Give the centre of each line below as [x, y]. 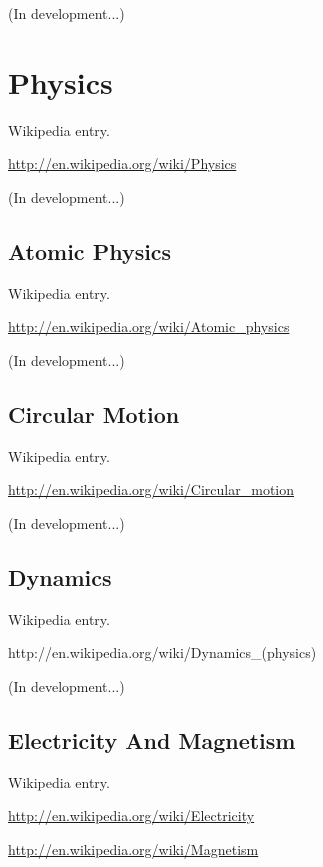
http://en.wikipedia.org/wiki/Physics [122, 163]
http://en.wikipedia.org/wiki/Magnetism [133, 848]
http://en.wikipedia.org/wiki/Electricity [131, 815]
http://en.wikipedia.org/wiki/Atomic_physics [149, 326]
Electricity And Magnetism [152, 739]
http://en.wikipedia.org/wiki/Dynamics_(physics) [162, 652]
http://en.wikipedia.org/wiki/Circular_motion [151, 489]
